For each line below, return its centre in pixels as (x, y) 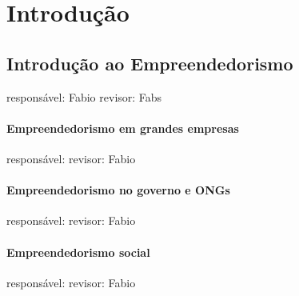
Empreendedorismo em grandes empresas (123, 128)
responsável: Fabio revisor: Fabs (84, 96)
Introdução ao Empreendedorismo (150, 63)
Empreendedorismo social (78, 252)
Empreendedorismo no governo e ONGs (118, 190)
